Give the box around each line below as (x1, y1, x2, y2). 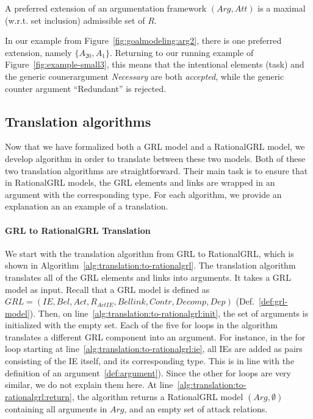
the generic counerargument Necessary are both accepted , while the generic (5, 69, 284, 82)
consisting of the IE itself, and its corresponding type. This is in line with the (5, 354, 295, 367)
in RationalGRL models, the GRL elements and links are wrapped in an (5, 176, 275, 189)
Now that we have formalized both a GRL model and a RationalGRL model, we (5, 140, 305, 153)
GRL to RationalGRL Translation (5, 224, 151, 236)
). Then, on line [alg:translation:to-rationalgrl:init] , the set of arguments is (29, 306, 309, 319)
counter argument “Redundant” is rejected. (5, 82, 167, 94)
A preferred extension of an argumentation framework (5, 2, 207, 14)
